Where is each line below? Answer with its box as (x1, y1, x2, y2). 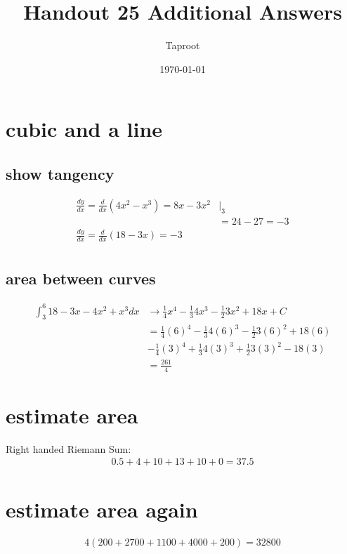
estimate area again (6, 494, 198, 523)
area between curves (6, 268, 156, 289)
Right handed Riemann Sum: (6, 441, 131, 456)
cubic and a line (6, 114, 163, 143)
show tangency (6, 162, 114, 184)
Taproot (165, 38, 200, 53)
